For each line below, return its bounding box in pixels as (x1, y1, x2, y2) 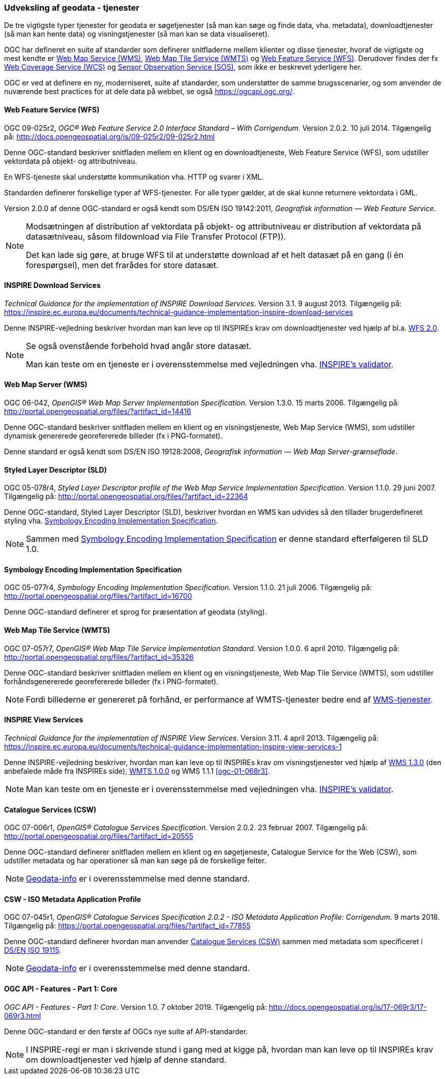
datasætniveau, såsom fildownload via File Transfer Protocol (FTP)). (26, 231, 286, 242)
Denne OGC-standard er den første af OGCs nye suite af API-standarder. (4, 1027, 248, 1036)
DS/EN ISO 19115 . (4, 946, 62, 955)
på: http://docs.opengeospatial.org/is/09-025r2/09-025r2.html (4, 132, 215, 141)
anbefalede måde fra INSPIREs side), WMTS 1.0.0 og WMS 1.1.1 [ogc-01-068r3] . (4, 766, 270, 775)
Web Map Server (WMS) (4, 380, 87, 389)
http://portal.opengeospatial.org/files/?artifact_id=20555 (4, 832, 194, 841)
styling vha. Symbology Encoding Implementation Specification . (4, 516, 218, 526)
